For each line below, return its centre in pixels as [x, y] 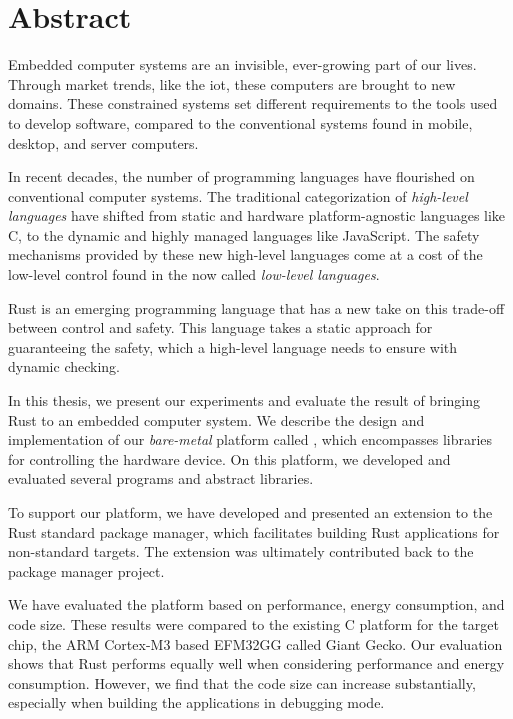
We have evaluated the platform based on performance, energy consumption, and [256, 604]
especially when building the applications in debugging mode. [196, 702]
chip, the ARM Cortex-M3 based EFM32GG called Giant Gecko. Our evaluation [255, 643]
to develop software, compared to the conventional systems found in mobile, [240, 122]
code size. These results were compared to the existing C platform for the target [253, 623]
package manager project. [86, 570]
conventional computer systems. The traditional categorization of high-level [238, 195]
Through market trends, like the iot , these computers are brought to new [232, 83]
